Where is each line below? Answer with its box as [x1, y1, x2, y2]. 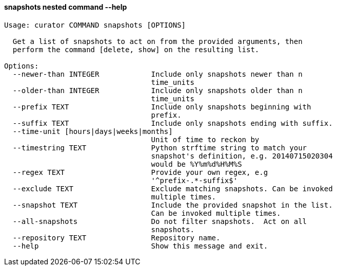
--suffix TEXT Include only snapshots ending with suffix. [12, 119, 333, 127]
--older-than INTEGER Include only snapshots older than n [12, 86, 303, 95]
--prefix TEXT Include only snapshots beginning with [12, 102, 311, 111]
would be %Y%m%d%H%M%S [151, 160, 242, 168]
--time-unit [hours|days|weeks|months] [12, 127, 173, 136]
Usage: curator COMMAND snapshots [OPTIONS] [4, 20, 186, 29]
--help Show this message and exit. [12, 241, 268, 250]
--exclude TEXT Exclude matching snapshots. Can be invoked [12, 184, 333, 193]
